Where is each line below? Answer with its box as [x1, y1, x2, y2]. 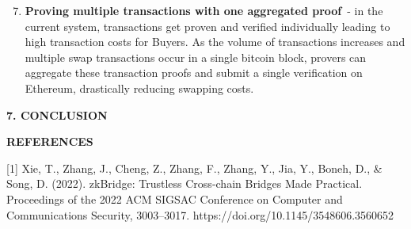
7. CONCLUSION [6, 106, 108, 123]
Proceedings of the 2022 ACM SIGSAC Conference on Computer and [6, 190, 343, 207]
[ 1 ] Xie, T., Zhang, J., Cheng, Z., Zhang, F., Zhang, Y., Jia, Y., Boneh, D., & [6, 159, 382, 176]
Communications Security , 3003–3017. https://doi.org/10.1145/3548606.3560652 [6, 206, 394, 223]
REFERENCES [6, 133, 93, 150]
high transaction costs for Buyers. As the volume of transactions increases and [25, 33, 405, 50]
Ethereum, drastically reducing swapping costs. [25, 79, 254, 96]
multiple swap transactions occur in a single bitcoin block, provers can [25, 48, 367, 65]
